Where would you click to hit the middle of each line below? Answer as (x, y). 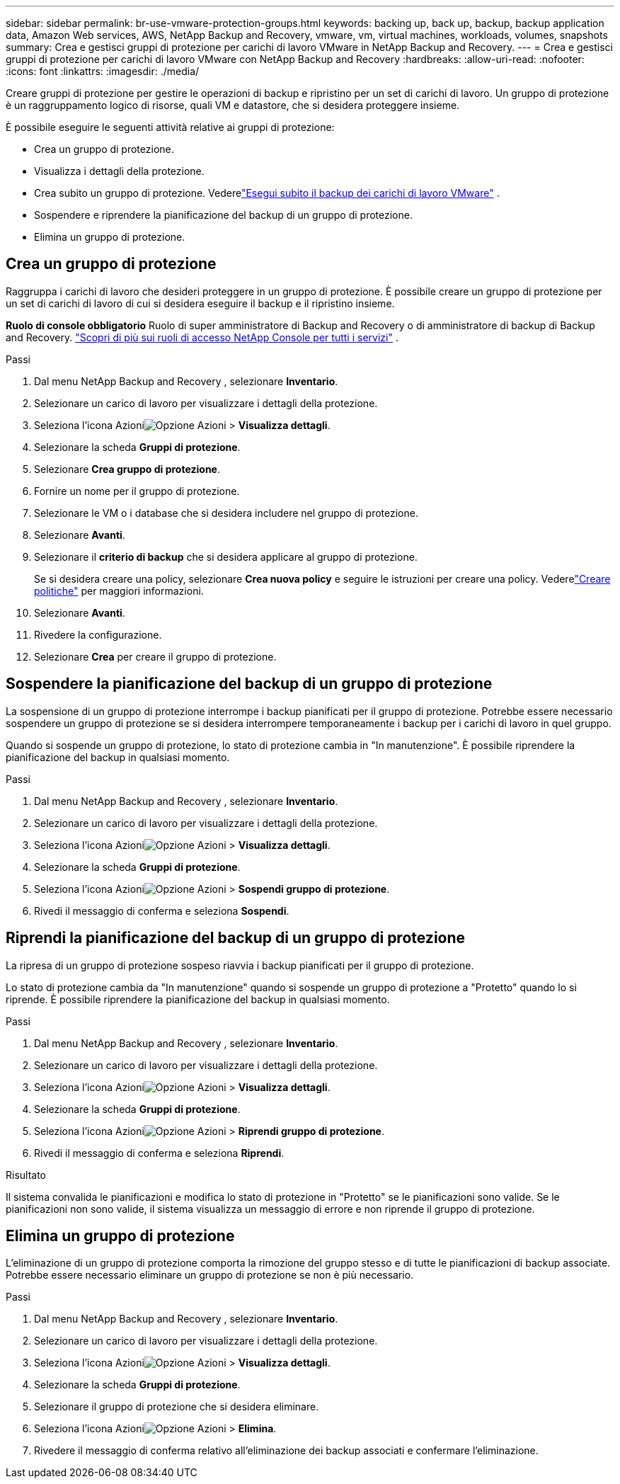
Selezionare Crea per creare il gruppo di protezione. (155, 656)
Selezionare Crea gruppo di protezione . (127, 469)
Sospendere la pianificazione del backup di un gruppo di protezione (249, 684)
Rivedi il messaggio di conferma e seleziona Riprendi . (159, 1153)
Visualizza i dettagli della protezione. (119, 171)
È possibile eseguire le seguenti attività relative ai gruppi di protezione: (170, 127)
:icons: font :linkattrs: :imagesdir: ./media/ (103, 71)
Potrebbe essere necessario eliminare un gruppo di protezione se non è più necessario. (210, 1275)
